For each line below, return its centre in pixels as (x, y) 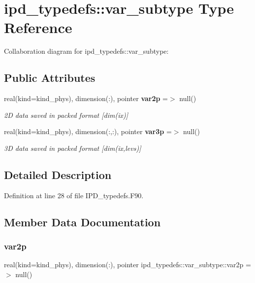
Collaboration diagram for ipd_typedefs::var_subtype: (86, 51)
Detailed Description (58, 174)
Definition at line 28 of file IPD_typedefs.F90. (74, 195)
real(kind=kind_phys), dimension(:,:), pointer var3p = (88, 131)
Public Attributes (50, 78)
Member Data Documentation (82, 222)
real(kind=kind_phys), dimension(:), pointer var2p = (86, 98)
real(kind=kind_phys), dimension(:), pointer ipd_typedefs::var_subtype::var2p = (127, 265)
